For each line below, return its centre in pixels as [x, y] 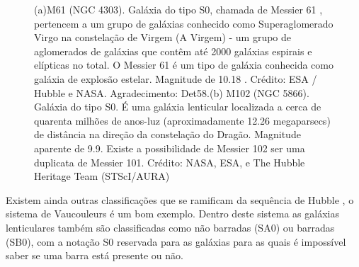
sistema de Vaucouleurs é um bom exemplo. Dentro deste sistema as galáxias [172, 214]
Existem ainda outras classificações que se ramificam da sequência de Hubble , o [180, 199]
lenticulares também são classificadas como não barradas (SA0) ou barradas [170, 227]
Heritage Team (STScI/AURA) [102, 176]
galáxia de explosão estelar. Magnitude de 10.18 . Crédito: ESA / [176, 78]
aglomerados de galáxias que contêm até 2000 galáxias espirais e [173, 51]
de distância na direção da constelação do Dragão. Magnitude [167, 134]
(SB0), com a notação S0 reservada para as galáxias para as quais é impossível [176, 241]
